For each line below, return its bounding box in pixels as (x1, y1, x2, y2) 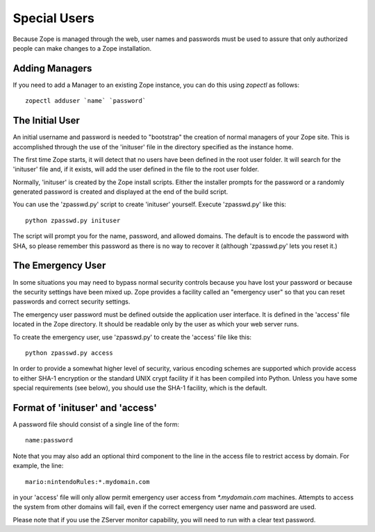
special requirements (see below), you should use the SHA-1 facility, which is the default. (12, 384, 267, 392)
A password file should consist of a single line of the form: (12, 420, 180, 429)
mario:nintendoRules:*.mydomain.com (25, 478, 150, 485)
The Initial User (12, 115, 80, 126)
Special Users (12, 10, 95, 26)
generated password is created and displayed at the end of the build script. (12, 188, 228, 196)
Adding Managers (12, 63, 92, 74)
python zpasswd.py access (25, 349, 114, 357)
